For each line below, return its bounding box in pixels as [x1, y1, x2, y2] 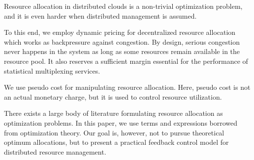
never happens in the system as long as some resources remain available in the [4, 46, 240, 56]
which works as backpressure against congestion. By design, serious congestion [4, 36, 240, 47]
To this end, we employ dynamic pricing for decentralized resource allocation [4, 27, 236, 37]
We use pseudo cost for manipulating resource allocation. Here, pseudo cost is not [4, 82, 251, 92]
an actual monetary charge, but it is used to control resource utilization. [4, 91, 222, 102]
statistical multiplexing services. [4, 65, 100, 76]
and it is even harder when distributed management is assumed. [4, 10, 197, 21]
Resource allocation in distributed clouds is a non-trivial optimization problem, [4, 1, 243, 11]
